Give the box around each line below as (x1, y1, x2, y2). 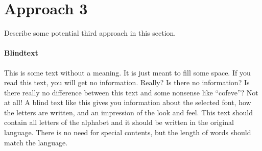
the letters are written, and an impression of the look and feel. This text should (4, 107, 253, 117)
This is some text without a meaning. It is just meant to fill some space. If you (4, 67, 251, 78)
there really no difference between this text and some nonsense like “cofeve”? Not (4, 87, 258, 97)
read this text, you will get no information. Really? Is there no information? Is (4, 77, 250, 88)
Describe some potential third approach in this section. (4, 28, 176, 38)
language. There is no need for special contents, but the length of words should (4, 127, 251, 138)
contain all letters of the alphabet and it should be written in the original (4, 117, 234, 128)
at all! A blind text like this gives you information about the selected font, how (4, 97, 251, 108)
